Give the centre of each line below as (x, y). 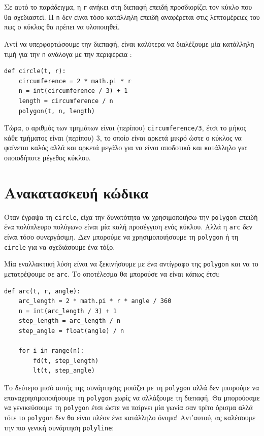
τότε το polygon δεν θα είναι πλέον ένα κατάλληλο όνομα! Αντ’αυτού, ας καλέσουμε (130, 417)
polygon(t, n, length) (57, 111)
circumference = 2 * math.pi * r (75, 81)
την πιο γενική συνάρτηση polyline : (59, 427)
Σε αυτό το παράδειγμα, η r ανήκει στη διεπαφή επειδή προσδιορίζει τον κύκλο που (128, 7)
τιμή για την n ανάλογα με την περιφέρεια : (68, 54)
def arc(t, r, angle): (42, 291)
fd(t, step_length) (66, 361)
